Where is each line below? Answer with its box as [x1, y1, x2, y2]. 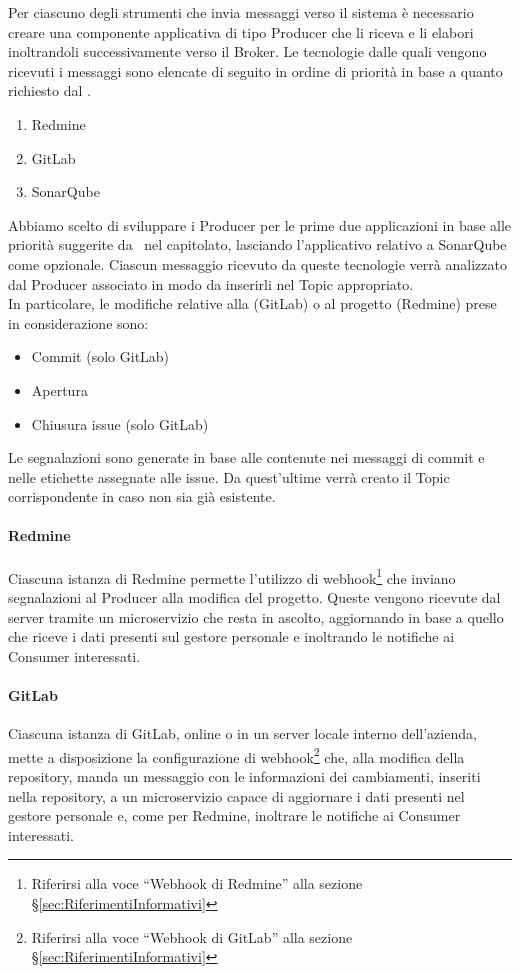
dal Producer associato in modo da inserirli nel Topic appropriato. [8, 273, 414, 294]
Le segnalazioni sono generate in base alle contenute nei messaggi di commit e [8, 447, 485, 468]
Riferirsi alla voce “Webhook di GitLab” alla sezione [31, 926, 353, 947]
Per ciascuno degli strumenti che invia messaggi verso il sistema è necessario [8, 2, 474, 22]
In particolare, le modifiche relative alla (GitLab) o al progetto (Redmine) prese [8, 293, 497, 314]
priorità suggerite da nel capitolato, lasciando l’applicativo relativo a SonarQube [8, 234, 507, 255]
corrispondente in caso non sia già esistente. [8, 486, 276, 507]
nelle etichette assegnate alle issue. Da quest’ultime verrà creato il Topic [8, 466, 450, 487]
